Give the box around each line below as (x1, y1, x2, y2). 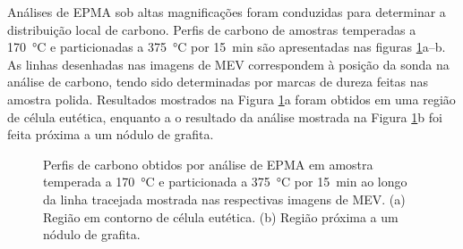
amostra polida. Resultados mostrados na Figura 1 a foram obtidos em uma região (7, 89, 456, 108)
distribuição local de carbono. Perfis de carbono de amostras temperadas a (7, 20, 416, 38)
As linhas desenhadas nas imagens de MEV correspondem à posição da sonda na (7, 54, 450, 73)
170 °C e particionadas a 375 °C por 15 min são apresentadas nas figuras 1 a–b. (7, 37, 446, 56)
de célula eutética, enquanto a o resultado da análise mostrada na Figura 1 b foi (7, 107, 442, 126)
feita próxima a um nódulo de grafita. (7, 125, 214, 144)
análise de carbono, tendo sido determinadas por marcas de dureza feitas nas (7, 72, 429, 91)
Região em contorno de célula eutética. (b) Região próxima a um (43, 207, 399, 226)
